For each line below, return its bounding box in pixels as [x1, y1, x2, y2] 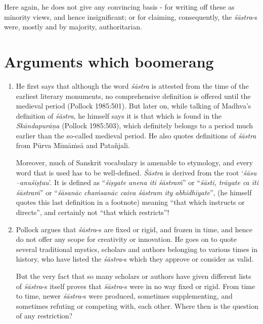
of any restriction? [16, 310, 73, 321]
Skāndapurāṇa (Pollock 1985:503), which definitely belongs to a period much [16, 120, 253, 131]
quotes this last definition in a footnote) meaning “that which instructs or [16, 197, 245, 207]
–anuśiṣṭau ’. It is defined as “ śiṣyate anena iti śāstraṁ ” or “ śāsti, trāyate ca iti [16, 177, 259, 188]
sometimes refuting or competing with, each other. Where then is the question [16, 300, 258, 311]
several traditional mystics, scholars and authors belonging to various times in [16, 243, 257, 254]
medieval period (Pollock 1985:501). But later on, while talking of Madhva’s [16, 100, 251, 111]
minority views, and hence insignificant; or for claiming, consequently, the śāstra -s [4, 11, 257, 22]
